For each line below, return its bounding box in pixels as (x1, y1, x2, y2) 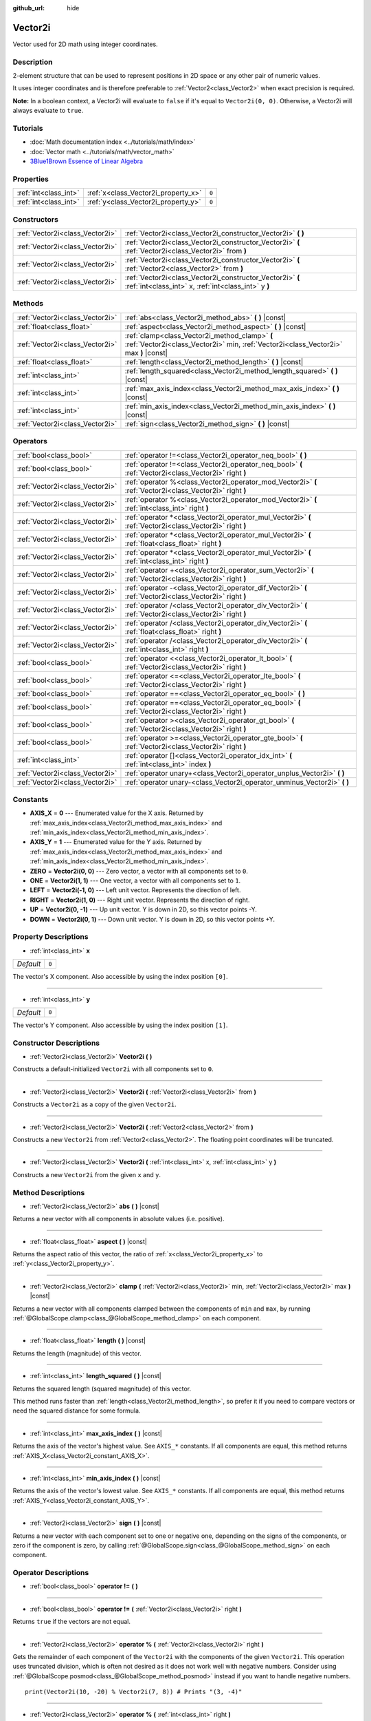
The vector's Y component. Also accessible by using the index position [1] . (12, 1021, 228, 1029)
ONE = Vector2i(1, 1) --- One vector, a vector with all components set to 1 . (30, 876, 241, 885)
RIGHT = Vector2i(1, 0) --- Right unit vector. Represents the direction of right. (30, 896, 250, 904)
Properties (12, 174, 49, 184)
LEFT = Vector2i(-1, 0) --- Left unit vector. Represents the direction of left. (30, 886, 241, 894)
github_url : (12, 4, 45, 12)
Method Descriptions (12, 1187, 85, 1197)
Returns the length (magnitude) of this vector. (12, 1349, 142, 1358)
